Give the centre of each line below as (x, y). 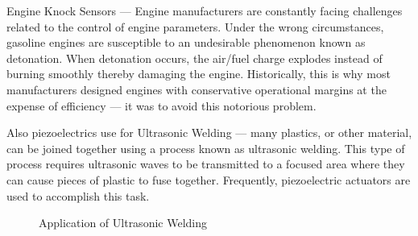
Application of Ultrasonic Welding (123, 223)
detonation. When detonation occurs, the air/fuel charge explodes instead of (195, 58)
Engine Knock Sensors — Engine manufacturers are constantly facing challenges (205, 10)
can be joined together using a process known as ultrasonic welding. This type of (206, 148)
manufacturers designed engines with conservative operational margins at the (197, 89)
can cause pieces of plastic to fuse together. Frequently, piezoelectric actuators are (209, 179)
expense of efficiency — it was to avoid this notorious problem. (161, 105)
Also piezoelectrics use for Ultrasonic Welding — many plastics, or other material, (209, 132)
